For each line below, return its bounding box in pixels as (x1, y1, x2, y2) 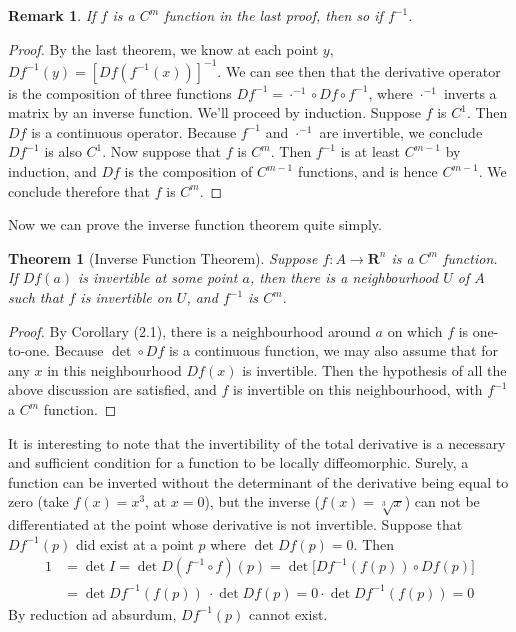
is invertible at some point (78, 267, 238, 288)
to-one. (8, 340, 50, 361)
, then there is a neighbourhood (249, 267, 439, 288)
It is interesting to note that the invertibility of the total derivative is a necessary (8, 432, 506, 453)
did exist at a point (75, 533, 194, 554)
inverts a (443, 82, 497, 103)
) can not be (404, 491, 480, 512)
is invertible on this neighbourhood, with (233, 379, 483, 400)
